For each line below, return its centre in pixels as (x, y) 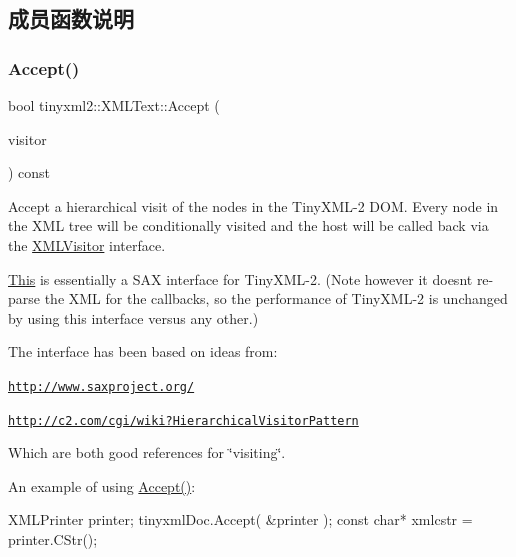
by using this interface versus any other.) (133, 317)
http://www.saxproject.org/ (101, 386)
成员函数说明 (71, 18)
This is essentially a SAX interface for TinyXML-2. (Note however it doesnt (240, 278)
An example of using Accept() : (102, 485)
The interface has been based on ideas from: (143, 351)
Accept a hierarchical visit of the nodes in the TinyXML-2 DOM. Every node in (253, 205)
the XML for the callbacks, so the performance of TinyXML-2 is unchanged (276, 298)
